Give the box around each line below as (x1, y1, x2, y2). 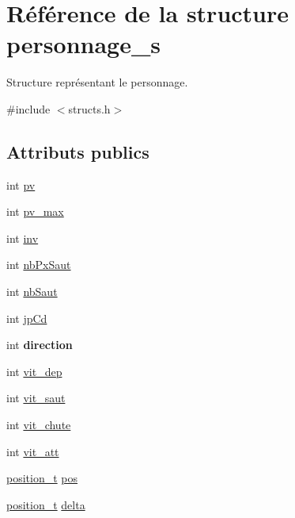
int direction (6, 336, 73, 353)
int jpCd (6, 309, 47, 326)
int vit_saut (6, 389, 66, 406)
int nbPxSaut (6, 256, 71, 273)
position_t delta (6, 496, 85, 512)
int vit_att (6, 443, 59, 459)
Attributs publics (6, 139, 149, 163)
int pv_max (6, 203, 64, 220)
